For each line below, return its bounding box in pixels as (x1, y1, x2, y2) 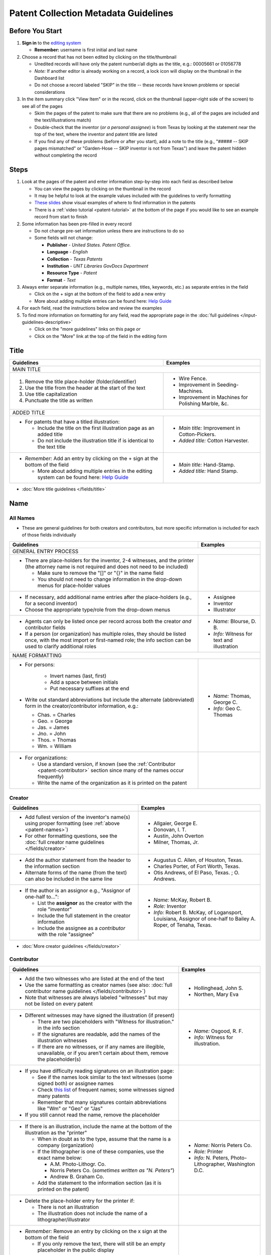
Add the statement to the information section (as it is (37, 1179, 162, 1186)
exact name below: (37, 1154, 82, 1161)
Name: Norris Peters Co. (194, 1142, 252, 1149)
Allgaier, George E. (153, 820, 198, 827)
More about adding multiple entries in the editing (37, 467, 153, 474)
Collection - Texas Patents (47, 256, 103, 262)
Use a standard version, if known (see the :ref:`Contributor (37, 761, 176, 768)
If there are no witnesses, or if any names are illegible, (37, 1043, 166, 1050)
